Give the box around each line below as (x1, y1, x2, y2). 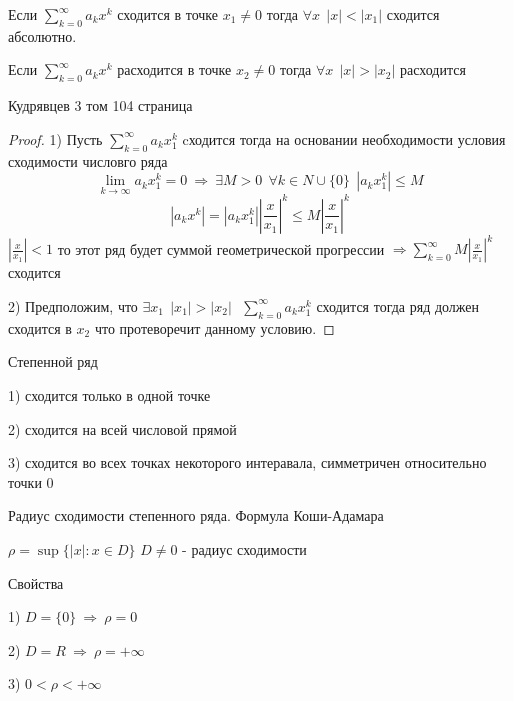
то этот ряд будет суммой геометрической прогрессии (57, 238, 385, 259)
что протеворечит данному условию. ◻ (94, 317, 335, 338)
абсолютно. (8, 25, 77, 46)
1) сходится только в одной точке (8, 384, 211, 405)
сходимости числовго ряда (8, 150, 168, 171)
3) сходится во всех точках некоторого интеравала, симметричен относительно (8, 452, 487, 473)
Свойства (8, 572, 64, 593)
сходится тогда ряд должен (316, 295, 480, 316)
